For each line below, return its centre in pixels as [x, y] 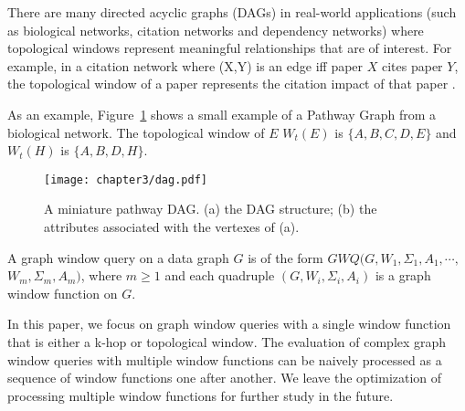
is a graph [403, 275]
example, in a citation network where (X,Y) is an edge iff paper [185, 65]
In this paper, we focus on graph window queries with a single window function [229, 324]
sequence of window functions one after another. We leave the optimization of [225, 378]
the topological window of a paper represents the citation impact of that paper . [232, 84]
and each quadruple [220, 275]
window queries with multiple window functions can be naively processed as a [225, 359]
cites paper [412, 65]
